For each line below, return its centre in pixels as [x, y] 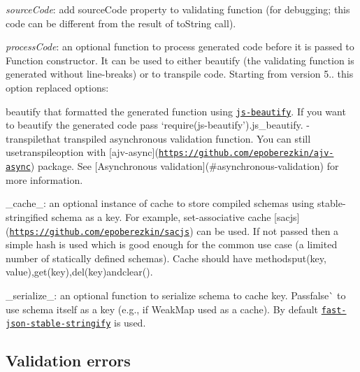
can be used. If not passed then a [268, 230]
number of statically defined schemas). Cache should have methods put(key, [166, 258]
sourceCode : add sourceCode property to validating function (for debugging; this [178, 9]
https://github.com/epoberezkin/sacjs [100, 232]
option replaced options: [57, 87]
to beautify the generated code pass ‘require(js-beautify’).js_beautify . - [158, 125]
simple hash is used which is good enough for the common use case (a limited [172, 244]
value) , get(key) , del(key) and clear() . [79, 272]
